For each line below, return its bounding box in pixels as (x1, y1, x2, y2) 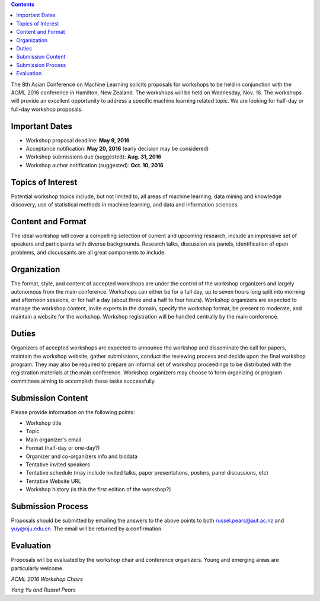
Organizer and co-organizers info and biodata (25, 453, 137, 460)
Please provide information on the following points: (11, 408, 136, 415)
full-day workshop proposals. (11, 106, 83, 113)
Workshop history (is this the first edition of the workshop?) (25, 486, 171, 493)
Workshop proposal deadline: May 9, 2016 (25, 136, 130, 144)
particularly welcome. (11, 564, 64, 572)
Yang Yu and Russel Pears (11, 586, 76, 593)
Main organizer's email (25, 436, 82, 443)
